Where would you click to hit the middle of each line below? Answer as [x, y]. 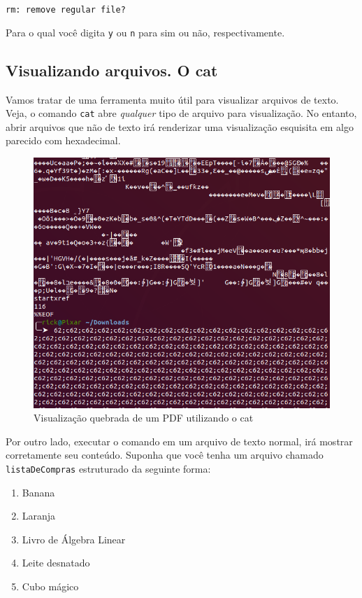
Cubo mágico [50, 586]
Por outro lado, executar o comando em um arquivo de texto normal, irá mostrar [179, 441]
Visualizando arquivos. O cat [112, 70]
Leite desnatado [56, 563]
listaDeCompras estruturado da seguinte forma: [108, 468]
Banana [38, 492]
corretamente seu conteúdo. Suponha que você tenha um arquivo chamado [165, 455]
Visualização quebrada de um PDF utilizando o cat [144, 418]
